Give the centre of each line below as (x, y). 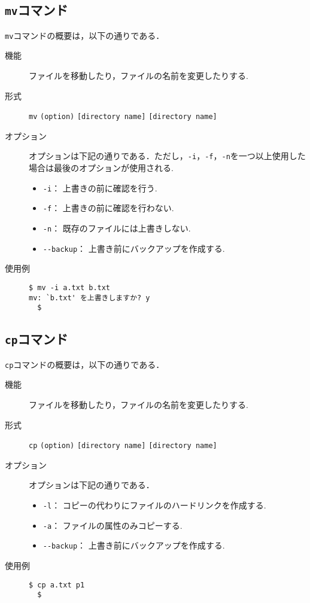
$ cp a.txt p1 (57, 585)
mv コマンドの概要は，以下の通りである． (85, 35)
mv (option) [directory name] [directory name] (123, 117)
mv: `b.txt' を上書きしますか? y (89, 298)
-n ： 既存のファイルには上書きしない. (117, 228)
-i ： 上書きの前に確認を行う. (100, 188)
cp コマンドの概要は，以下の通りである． (85, 364)
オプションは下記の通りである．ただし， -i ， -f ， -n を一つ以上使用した (167, 156)
